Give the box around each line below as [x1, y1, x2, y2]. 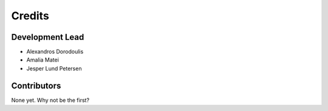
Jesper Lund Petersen [26, 65, 82, 72]
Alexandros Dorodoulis [26, 48, 84, 55]
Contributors [11, 80, 61, 90]
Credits [11, 9, 50, 22]
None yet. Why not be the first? [11, 97, 90, 104]
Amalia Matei [26, 56, 59, 63]
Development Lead [11, 32, 84, 42]
